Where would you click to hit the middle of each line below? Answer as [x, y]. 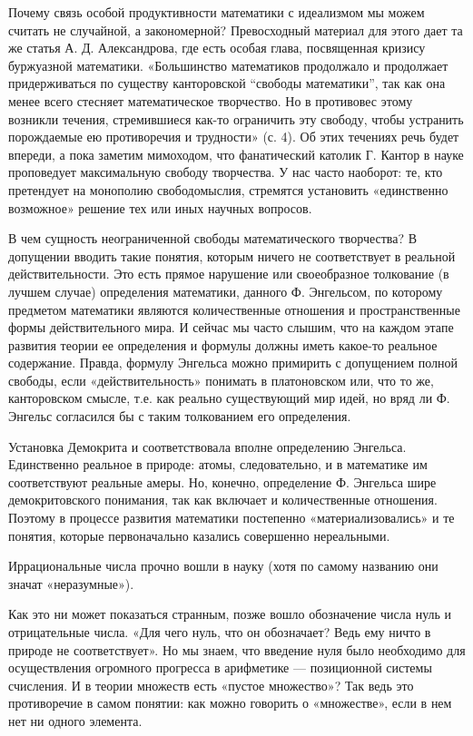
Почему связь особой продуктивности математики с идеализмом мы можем [217, 12]
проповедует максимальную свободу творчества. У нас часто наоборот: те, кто [226, 172]
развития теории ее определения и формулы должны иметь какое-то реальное [223, 344]
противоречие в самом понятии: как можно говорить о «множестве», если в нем [230, 703]
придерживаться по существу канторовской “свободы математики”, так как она [227, 83]
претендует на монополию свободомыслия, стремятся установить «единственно [228, 189]
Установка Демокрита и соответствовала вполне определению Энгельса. [207, 446]
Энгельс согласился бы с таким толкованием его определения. [180, 416]
